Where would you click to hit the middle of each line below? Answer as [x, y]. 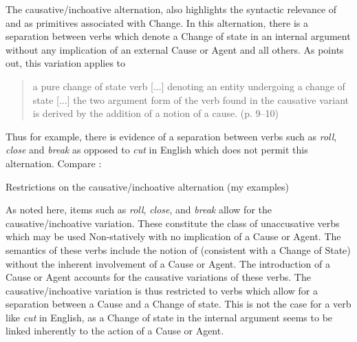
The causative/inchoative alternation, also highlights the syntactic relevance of [171, 9]
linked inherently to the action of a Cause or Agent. [115, 331]
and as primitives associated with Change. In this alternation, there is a [157, 22]
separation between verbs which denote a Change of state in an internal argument [178, 36]
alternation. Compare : [54, 163]
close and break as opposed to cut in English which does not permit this [157, 150]
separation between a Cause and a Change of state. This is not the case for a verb [178, 304]
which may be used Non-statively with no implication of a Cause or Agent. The [173, 236]
